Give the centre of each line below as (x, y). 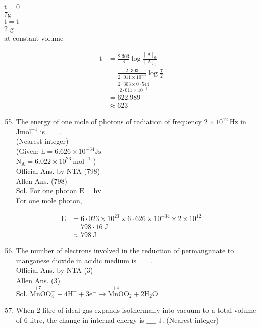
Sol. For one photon (46, 190)
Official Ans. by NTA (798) (58, 171)
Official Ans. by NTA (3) (55, 270)
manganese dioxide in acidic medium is (76, 260)
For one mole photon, (49, 200)
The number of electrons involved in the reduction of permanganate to (125, 251)
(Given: (28, 151)
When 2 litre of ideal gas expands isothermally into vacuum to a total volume (136, 310)
